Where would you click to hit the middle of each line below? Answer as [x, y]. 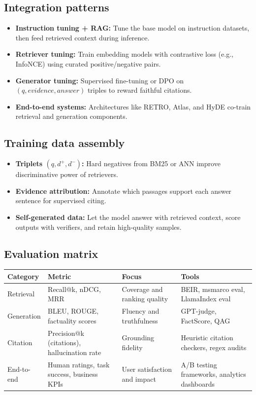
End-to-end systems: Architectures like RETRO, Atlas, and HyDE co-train [133, 106]
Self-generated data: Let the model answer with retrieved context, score [128, 217]
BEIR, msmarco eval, [213, 289]
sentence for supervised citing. [61, 200]
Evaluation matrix [51, 253]
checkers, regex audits [214, 347]
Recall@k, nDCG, [74, 289]
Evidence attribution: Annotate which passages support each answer [123, 191]
